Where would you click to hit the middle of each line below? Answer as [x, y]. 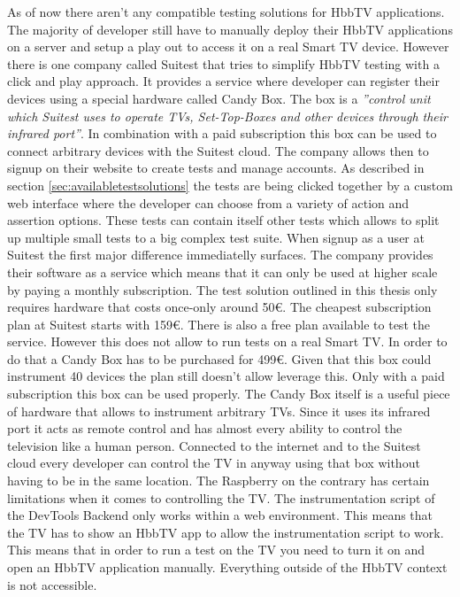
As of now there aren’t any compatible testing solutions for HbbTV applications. [226, 12]
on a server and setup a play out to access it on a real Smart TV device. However [228, 47]
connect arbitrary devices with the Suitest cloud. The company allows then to [218, 150]
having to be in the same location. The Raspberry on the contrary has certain [218, 481]
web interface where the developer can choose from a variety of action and [208, 202]
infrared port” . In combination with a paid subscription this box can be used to [222, 133]
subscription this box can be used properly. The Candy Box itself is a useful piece [229, 394]
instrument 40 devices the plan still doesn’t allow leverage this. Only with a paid [226, 376]
